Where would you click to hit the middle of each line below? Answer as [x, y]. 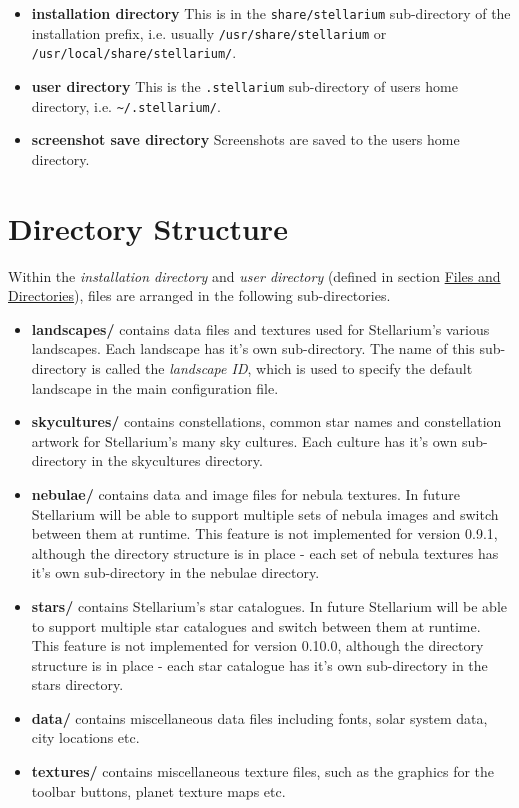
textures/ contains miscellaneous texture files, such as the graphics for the [263, 771]
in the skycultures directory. [177, 460]
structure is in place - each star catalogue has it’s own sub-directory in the [259, 664]
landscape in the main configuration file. [155, 387]
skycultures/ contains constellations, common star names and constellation [266, 421]
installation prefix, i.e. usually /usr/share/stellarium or [209, 32]
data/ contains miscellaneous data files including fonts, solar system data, [259, 717]
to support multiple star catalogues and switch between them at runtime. [256, 625]
